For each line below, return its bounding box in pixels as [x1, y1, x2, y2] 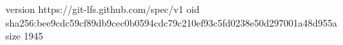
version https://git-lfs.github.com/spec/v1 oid [6, 2, 200, 16]
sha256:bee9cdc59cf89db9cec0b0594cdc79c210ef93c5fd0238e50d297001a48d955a [6, 15, 337, 29]
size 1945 [6, 29, 43, 43]
